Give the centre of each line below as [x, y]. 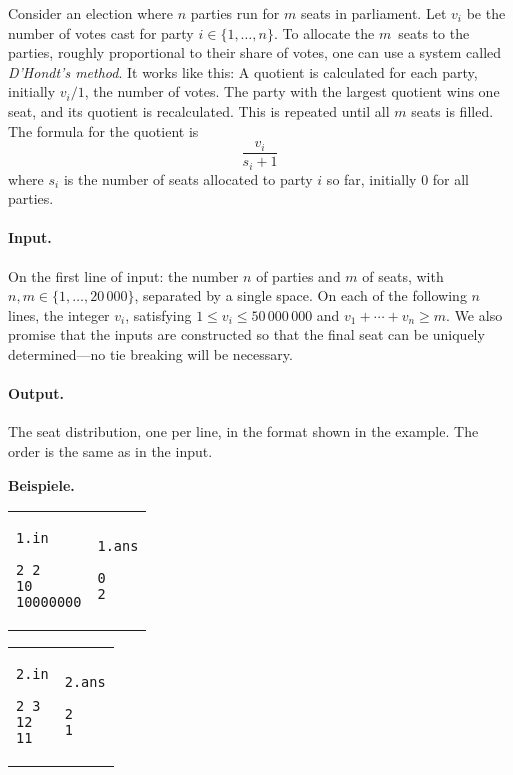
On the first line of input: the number [123, 275]
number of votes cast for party [101, 32]
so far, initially [371, 178]
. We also [474, 314]
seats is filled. [452, 110]
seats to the [434, 32]
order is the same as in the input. [110, 451]
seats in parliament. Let [373, 13]
